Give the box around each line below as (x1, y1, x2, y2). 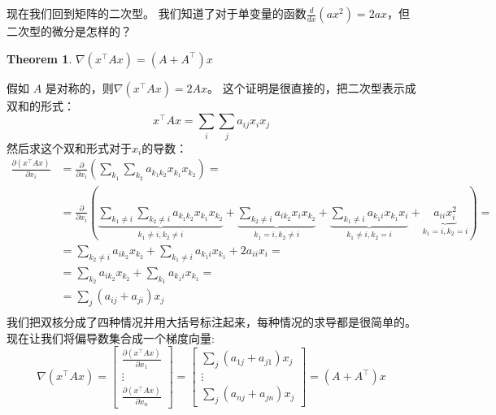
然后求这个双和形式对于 (7, 139, 132, 156)
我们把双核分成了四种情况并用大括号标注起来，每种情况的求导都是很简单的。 (7, 313, 416, 330)
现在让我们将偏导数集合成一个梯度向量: (7, 329, 215, 346)
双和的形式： (7, 97, 75, 114)
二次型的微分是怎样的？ (7, 23, 132, 39)
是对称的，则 (45, 79, 114, 96)
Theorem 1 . (7, 50, 72, 67)
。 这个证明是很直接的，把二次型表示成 (207, 79, 416, 96)
